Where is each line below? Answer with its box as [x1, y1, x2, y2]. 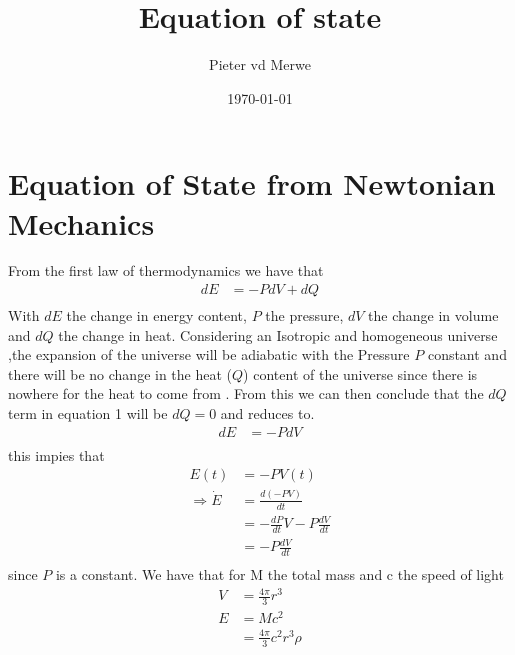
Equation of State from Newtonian [8, 163, 496, 204]
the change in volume [368, 305, 499, 326]
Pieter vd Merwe [209, 54, 311, 75]
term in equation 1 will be [8, 403, 168, 424]
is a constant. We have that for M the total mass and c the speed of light [55, 564, 504, 585]
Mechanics [8, 202, 155, 243]
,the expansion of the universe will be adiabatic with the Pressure [8, 344, 410, 365]
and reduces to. [220, 403, 315, 424]
